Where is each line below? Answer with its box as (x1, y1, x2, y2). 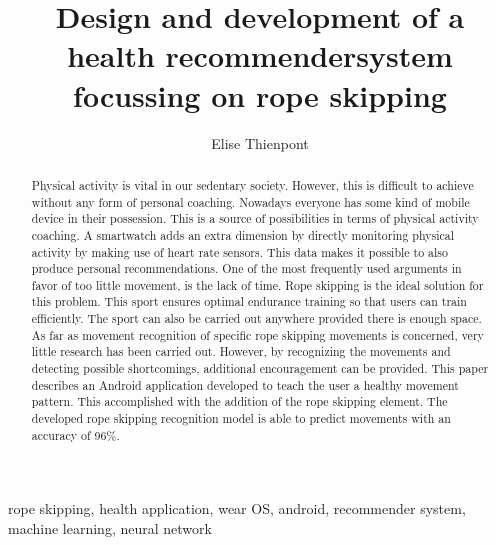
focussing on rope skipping (73, 74, 447, 115)
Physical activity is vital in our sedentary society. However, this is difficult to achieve (31, 176, 474, 193)
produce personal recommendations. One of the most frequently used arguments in (31, 260, 462, 277)
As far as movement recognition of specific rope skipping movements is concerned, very (31, 326, 484, 343)
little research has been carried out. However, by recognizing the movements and (31, 343, 451, 360)
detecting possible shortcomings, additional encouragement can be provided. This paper (31, 360, 489, 377)
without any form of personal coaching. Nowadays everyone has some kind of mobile (31, 193, 470, 210)
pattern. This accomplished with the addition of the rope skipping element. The (31, 393, 448, 410)
